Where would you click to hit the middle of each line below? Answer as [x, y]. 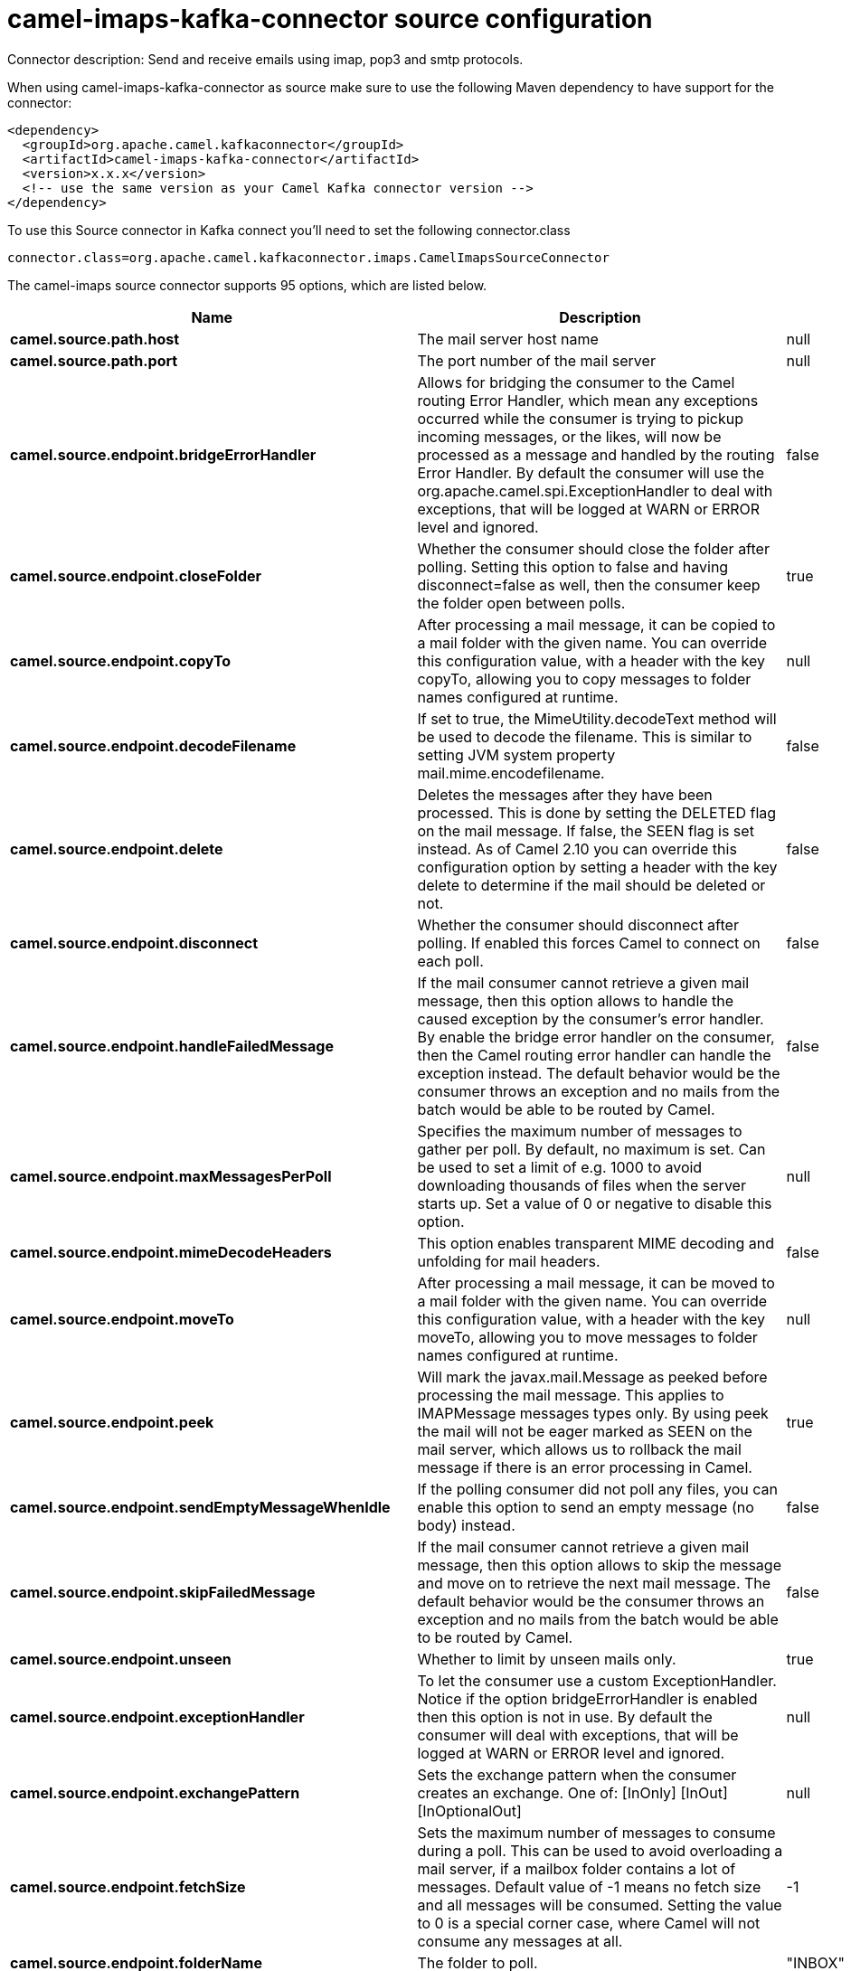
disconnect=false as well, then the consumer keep [589, 585]
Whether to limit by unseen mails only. [547, 1659]
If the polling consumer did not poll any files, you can [598, 1489]
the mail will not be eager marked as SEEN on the [585, 1431]
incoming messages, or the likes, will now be [569, 436]
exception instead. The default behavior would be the [599, 1073]
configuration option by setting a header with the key [597, 867]
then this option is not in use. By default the [565, 1716]
